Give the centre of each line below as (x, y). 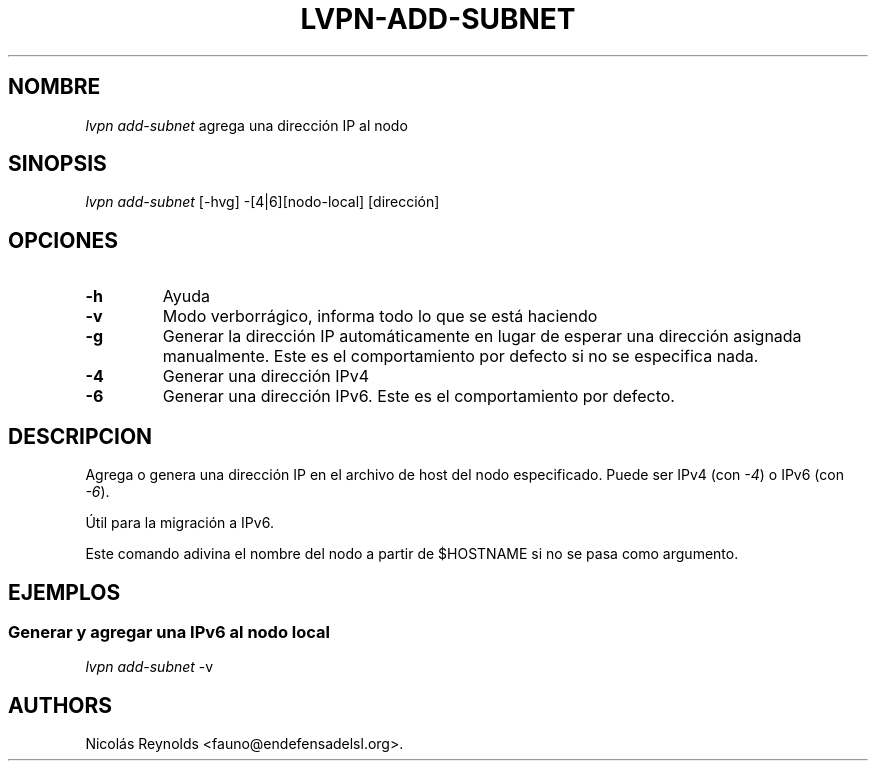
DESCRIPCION (80, 436)
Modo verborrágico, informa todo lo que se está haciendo (380, 316)
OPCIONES (63, 240)
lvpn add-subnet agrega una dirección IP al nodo (246, 125)
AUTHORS (60, 705)
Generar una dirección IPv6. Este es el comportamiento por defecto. (418, 396)
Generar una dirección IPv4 (266, 376)
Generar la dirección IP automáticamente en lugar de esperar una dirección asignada (482, 336)
